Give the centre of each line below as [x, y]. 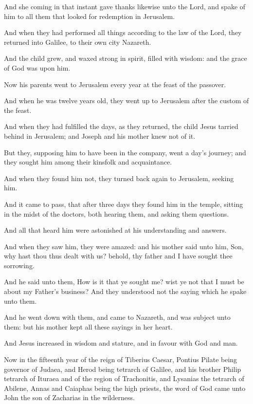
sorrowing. [19, 265]
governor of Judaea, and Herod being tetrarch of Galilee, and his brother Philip [123, 369]
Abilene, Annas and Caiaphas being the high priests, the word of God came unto [125, 388]
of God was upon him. [37, 67]
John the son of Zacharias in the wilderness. [69, 397]
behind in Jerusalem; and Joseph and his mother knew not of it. [100, 136]
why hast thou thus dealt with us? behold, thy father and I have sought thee [118, 256]
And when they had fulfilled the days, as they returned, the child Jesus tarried [121, 126]
